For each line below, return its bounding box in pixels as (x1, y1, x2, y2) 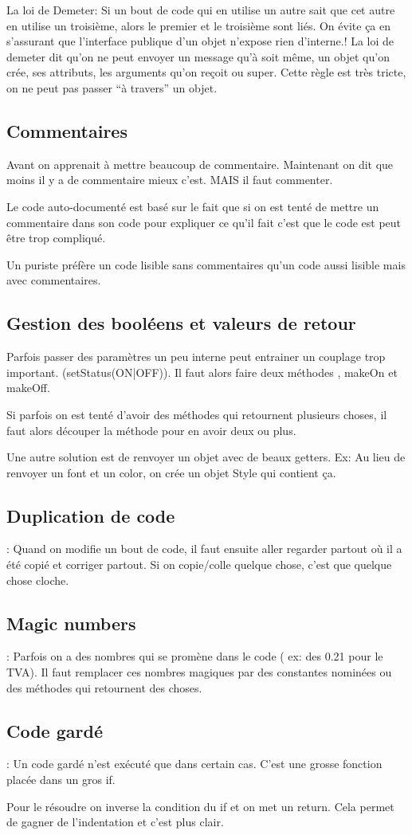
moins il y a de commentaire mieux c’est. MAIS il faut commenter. (6, 171, 333, 188)
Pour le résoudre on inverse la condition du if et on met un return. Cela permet (6, 798, 394, 814)
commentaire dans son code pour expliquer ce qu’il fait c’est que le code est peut (6, 214, 402, 230)
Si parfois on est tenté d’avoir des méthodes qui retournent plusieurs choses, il (6, 406, 387, 422)
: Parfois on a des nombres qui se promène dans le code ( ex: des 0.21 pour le (6, 648, 383, 664)
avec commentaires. (6, 272, 101, 288)
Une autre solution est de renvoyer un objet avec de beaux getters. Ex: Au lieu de (6, 449, 406, 465)
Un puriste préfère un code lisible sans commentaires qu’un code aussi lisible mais (6, 256, 406, 272)
